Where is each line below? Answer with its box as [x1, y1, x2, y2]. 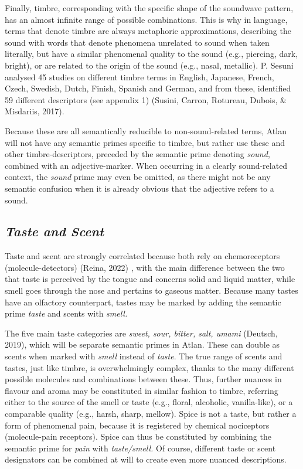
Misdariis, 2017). [5, 105, 64, 117]
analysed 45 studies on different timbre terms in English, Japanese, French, [5, 70, 274, 83]
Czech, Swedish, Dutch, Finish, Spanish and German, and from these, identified [5, 82, 291, 94]
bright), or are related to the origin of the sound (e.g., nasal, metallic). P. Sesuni [5, 59, 294, 71]
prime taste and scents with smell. [5, 307, 128, 320]
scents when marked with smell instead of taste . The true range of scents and [5, 350, 282, 362]
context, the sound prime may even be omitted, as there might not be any [5, 171, 271, 183]
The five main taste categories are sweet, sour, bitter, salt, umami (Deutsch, [5, 327, 278, 339]
